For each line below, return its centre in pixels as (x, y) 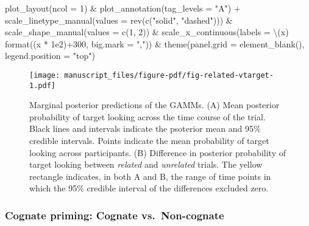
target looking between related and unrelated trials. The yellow (146, 164)
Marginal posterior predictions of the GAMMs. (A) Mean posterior (154, 105)
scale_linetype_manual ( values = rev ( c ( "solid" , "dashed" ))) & (119, 20)
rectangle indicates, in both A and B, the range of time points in (150, 176)
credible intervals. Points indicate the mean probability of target (149, 141)
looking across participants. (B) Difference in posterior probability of (158, 152)
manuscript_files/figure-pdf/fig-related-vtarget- (169, 75)
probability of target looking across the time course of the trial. (147, 116)
